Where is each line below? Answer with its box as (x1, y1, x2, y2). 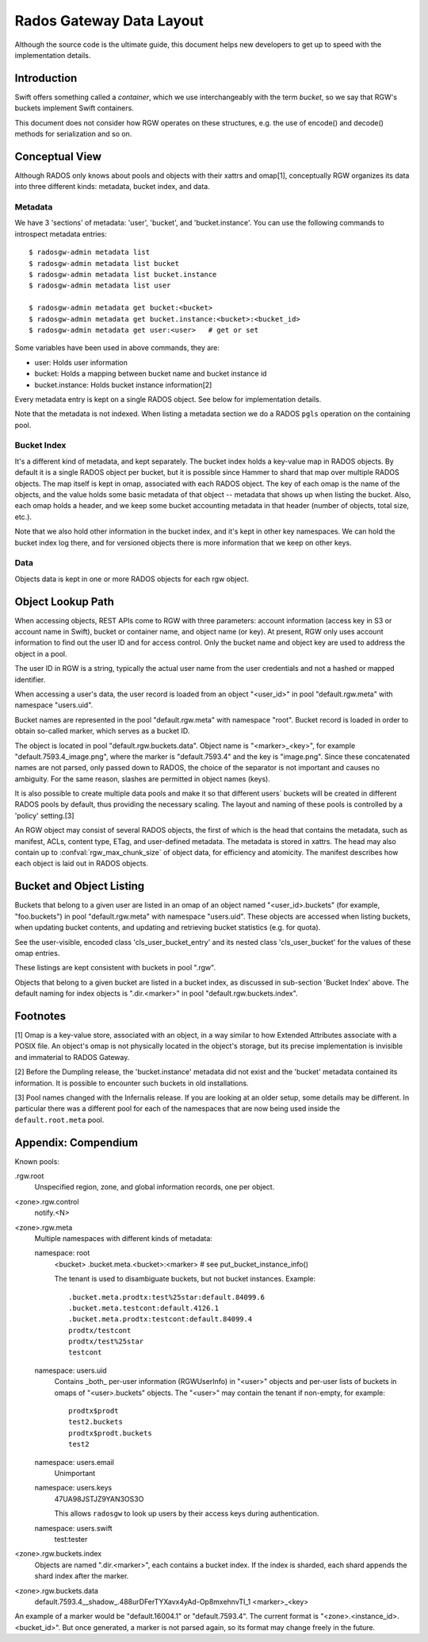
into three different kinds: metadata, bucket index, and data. (14, 182, 210, 191)
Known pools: (14, 1156, 59, 1166)
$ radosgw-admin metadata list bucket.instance (29, 270, 217, 279)
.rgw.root (14, 1171, 44, 1181)
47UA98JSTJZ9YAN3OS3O (54, 1494, 144, 1504)
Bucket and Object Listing (14, 880, 145, 893)
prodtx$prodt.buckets (68, 1428, 152, 1437)
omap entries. (14, 948, 60, 958)
